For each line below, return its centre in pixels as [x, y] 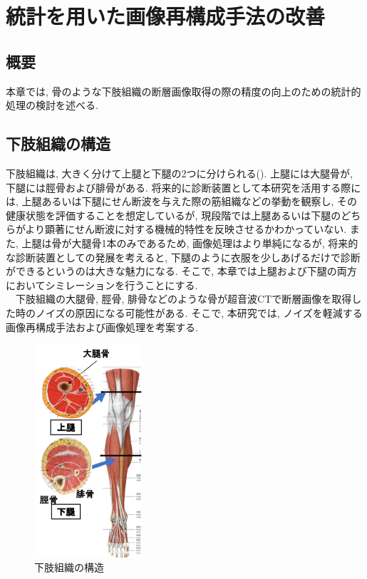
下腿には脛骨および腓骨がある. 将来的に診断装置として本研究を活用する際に [183, 187]
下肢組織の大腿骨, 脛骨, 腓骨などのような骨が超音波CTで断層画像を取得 [183, 299]
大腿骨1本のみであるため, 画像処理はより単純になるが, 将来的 [215, 242]
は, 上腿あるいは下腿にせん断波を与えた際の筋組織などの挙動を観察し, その [182, 201]
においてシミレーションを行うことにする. [102, 285]
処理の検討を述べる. [52, 105]
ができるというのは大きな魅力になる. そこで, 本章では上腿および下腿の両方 [181, 271]
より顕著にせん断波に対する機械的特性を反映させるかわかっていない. [186, 229]
